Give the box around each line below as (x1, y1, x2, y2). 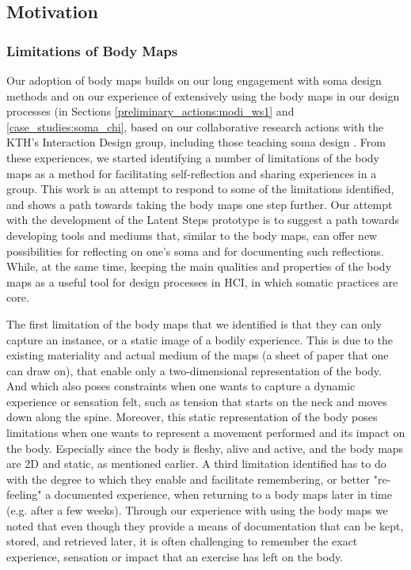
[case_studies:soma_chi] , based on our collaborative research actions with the (6, 118, 384, 135)
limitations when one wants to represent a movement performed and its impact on (6, 424, 405, 441)
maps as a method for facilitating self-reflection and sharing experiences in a (6, 165, 377, 181)
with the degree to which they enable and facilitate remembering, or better (6, 470, 371, 487)
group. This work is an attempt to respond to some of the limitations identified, (6, 180, 394, 197)
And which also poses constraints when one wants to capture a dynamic (6, 378, 356, 394)
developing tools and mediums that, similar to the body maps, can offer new (6, 226, 378, 243)
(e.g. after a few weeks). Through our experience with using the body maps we (6, 502, 388, 519)
